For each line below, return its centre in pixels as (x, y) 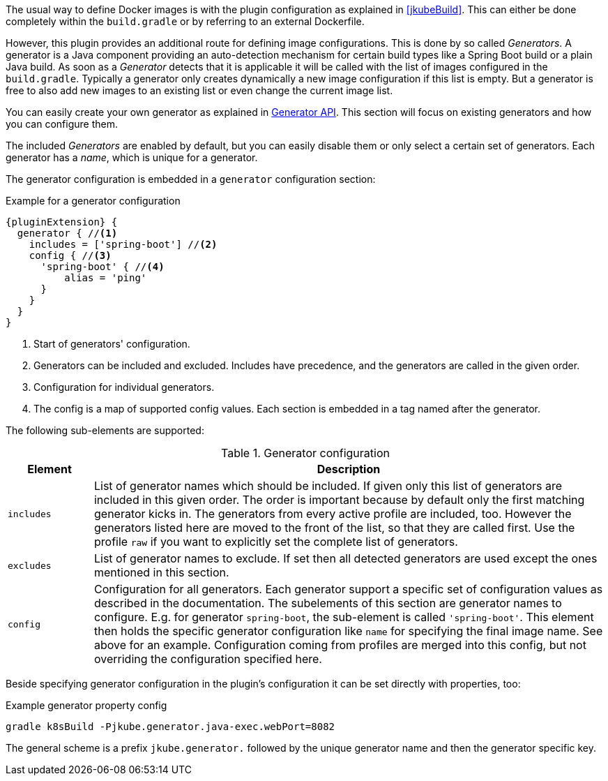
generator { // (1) (67, 233)
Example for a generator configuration (93, 201)
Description (349, 469)
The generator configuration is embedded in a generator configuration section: (191, 179)
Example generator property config (86, 705)
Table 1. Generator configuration (305, 453)
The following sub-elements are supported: (105, 430)
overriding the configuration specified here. (208, 659)
